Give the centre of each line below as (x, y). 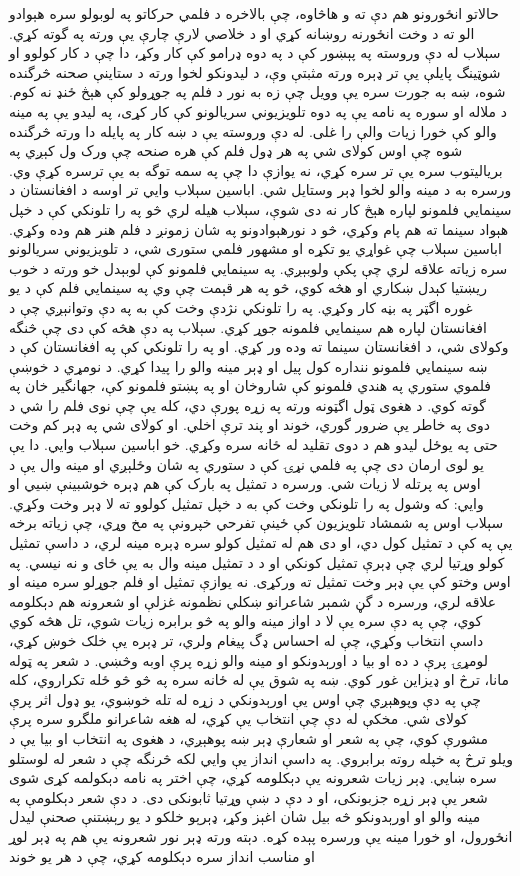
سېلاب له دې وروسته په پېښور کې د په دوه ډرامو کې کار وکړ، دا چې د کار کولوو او (255, 52)
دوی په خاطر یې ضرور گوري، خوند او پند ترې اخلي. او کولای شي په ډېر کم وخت (250, 424)
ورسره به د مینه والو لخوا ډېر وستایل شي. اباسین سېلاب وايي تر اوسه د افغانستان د (260, 189)
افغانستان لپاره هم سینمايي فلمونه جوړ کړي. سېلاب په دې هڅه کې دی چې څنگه (248, 326)
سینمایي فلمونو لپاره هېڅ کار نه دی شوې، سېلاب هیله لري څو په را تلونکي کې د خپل (260, 208)
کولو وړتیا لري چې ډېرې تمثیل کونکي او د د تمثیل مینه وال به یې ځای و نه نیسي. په (257, 561)
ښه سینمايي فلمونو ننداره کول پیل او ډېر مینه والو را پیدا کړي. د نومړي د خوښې (248, 365)
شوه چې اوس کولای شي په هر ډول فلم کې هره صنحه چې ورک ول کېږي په (236, 150)
